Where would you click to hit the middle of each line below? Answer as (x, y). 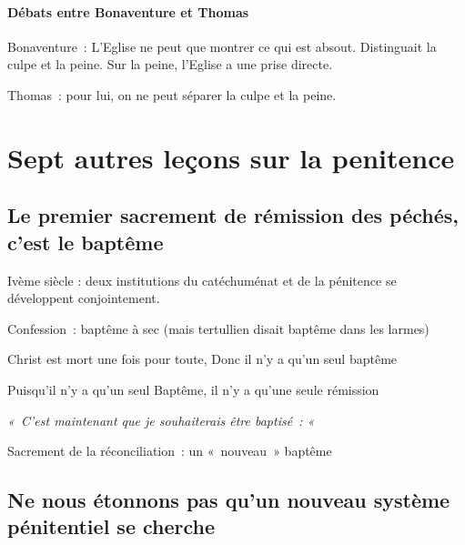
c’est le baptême (86, 242)
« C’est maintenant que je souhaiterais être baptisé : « (161, 420)
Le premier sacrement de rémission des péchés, (233, 215)
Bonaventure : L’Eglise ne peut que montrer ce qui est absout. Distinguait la (222, 46)
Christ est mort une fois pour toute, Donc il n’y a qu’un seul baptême (202, 359)
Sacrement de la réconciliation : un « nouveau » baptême (170, 451)
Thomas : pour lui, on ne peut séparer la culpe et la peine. (172, 94)
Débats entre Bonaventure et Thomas (128, 11)
